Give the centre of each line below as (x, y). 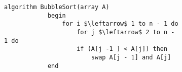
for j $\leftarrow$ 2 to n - (126, 32)
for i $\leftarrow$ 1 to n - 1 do (120, 24)
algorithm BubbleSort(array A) (57, 7)
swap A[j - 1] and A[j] (131, 57)
